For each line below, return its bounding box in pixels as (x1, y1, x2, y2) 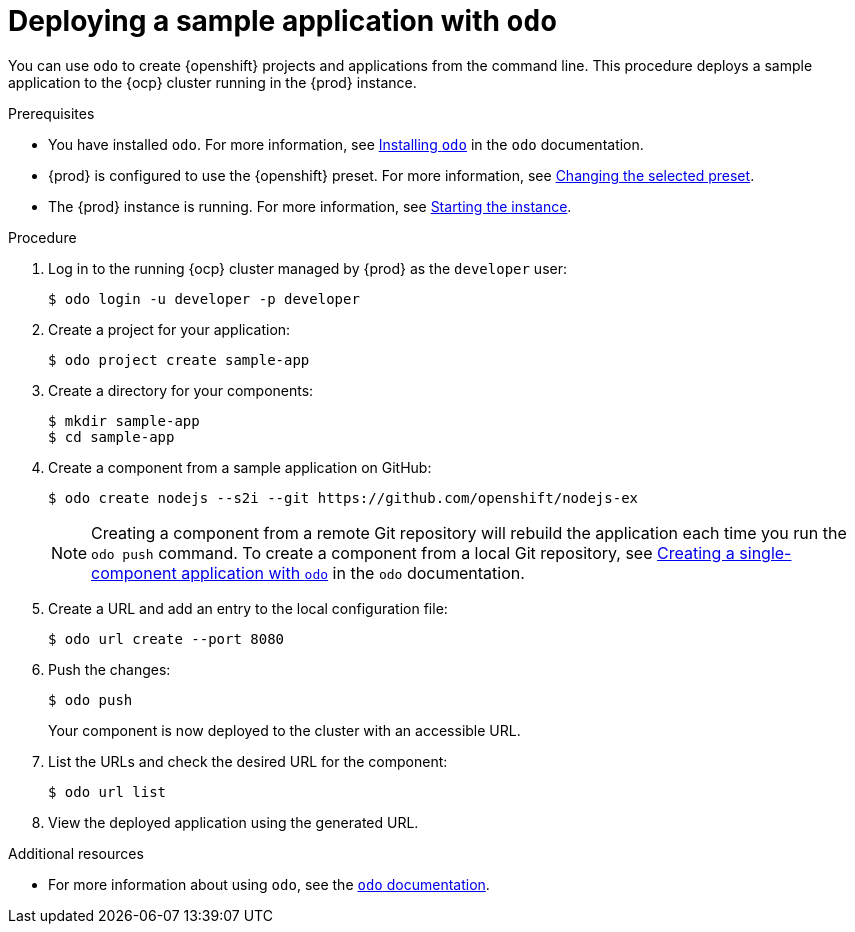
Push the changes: (48, 660, 171, 678)
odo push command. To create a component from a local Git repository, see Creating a (91, 542, 735, 563)
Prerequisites (8, 104, 95, 122)
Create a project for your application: (48, 320, 291, 338)
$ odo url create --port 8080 (48, 630, 285, 647)
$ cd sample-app (48, 428, 175, 445)
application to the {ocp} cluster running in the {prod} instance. (8, 73, 417, 91)
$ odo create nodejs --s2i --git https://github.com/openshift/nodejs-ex (48, 489, 639, 506)
